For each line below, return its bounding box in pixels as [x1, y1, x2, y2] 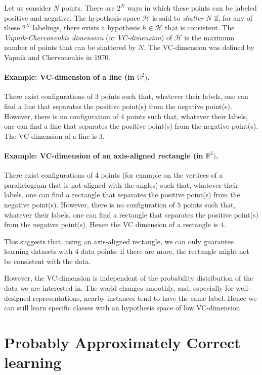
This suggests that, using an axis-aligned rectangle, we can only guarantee [4, 236, 234, 246]
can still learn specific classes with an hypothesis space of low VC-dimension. [4, 302, 242, 313]
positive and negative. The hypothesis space [4, 12, 140, 23]
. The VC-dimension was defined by [144, 42, 254, 52]
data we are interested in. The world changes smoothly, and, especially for [4, 283, 234, 293]
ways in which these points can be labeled [127, 3, 257, 13]
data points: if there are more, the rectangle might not [80, 246, 249, 256]
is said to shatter [152, 12, 204, 23]
